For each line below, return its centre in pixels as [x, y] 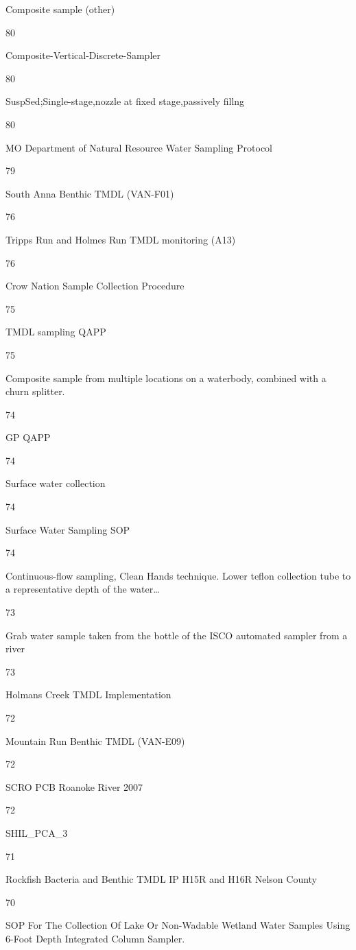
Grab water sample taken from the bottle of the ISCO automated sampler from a [177, 635]
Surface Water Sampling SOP [68, 529]
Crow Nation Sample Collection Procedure [95, 286]
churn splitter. [35, 391]
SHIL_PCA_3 [37, 832]
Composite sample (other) [60, 9]
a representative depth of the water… [83, 589]
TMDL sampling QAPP [56, 332]
